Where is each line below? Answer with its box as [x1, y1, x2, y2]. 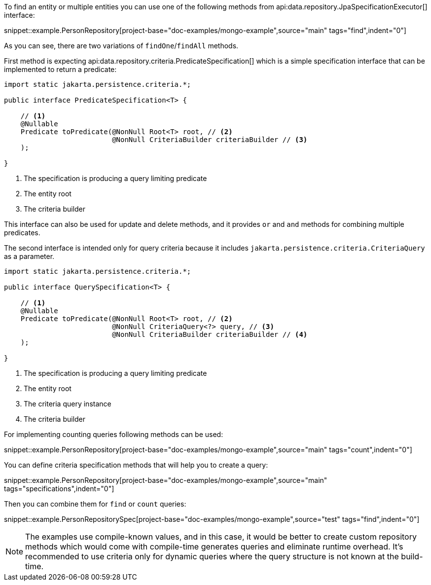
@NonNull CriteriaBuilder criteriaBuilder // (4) [112, 330, 308, 338]
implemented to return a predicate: [4, 65, 117, 73]
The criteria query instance [24, 400, 111, 408]
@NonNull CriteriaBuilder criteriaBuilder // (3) [112, 136, 308, 144]
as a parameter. [4, 252, 55, 260]
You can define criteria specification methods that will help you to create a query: [4, 461, 268, 469]
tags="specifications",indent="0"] [4, 484, 114, 493]
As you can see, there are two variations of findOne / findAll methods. [4, 41, 239, 50]
